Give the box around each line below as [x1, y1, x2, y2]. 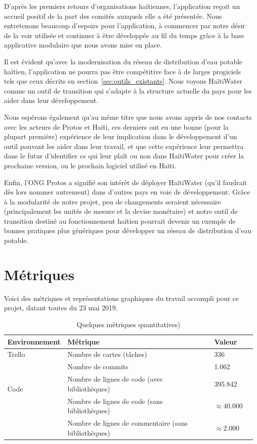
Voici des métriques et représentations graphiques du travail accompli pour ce [4, 293, 239, 303]
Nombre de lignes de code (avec [67, 374, 163, 384]
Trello [7, 349, 25, 359]
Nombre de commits [67, 361, 128, 372]
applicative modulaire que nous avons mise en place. [4, 40, 162, 50]
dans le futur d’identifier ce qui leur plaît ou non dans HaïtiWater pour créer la [4, 150, 244, 161]
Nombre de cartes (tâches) [67, 349, 147, 359]
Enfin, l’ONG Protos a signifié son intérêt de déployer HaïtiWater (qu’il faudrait [4, 177, 247, 187]
